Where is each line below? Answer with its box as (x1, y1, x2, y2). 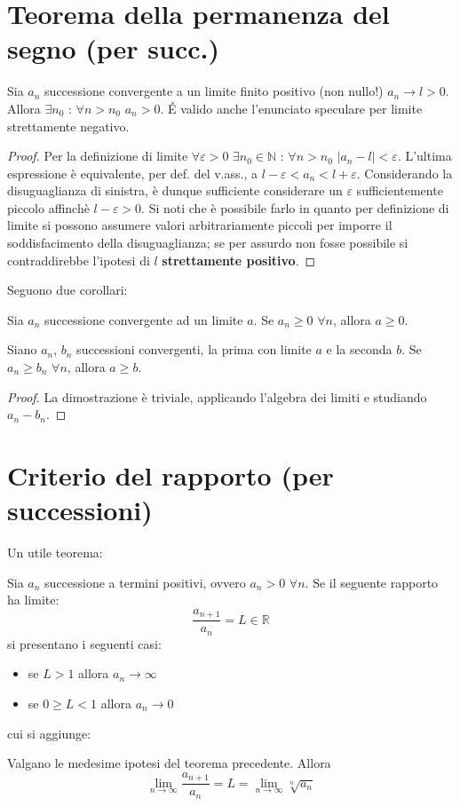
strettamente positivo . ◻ (162, 250, 316, 269)
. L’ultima (397, 146, 452, 165)
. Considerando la (356, 163, 453, 182)
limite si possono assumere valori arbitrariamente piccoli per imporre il (7, 216, 393, 234)
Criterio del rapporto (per (7, 457, 334, 493)
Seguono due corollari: (7, 281, 128, 299)
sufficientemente (356, 181, 443, 200)
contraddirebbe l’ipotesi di (7, 250, 150, 269)
